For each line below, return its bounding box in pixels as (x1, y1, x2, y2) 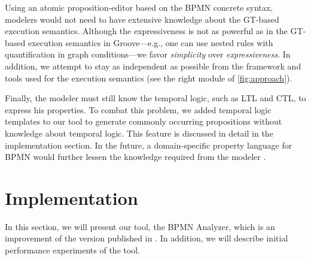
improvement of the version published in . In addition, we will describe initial (5, 232, 288, 244)
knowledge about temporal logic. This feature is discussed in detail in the (5, 126, 273, 139)
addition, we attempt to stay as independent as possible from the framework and (5, 59, 301, 72)
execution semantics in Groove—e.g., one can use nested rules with (28, 36, 273, 49)
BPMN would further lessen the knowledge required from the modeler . (5, 150, 266, 163)
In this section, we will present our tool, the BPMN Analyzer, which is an (5, 220, 275, 232)
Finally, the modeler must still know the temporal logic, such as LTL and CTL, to (5, 92, 306, 104)
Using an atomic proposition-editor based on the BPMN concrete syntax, (5, 1, 273, 13)
